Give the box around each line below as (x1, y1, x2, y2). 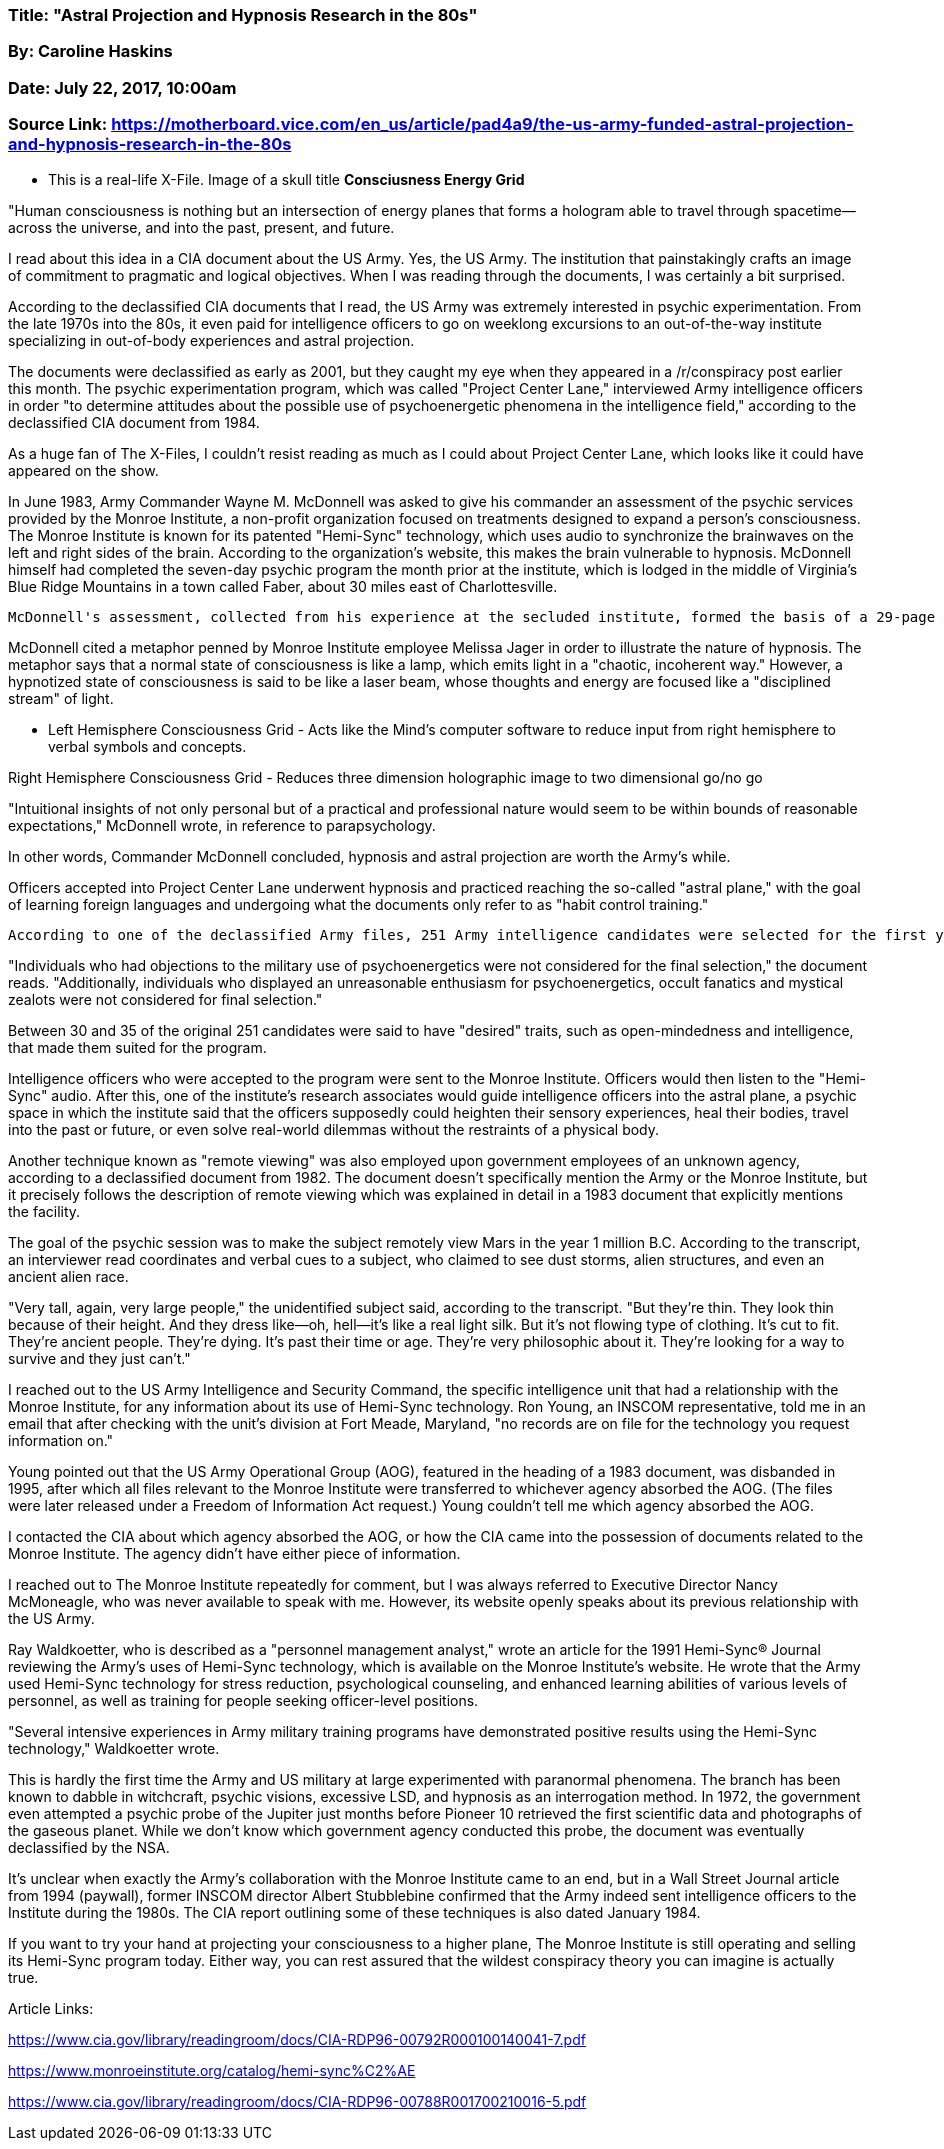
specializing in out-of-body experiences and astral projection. (8, 331, 415, 349)
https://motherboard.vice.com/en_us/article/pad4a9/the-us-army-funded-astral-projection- (111, 114, 854, 135)
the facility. (8, 1202, 81, 1220)
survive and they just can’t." (8, 1349, 191, 1367)
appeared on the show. (8, 461, 159, 479)
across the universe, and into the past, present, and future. (8, 218, 395, 236)
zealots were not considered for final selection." (8, 990, 323, 1008)
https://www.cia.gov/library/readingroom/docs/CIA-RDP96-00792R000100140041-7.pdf (8, 2030, 586, 2048)
